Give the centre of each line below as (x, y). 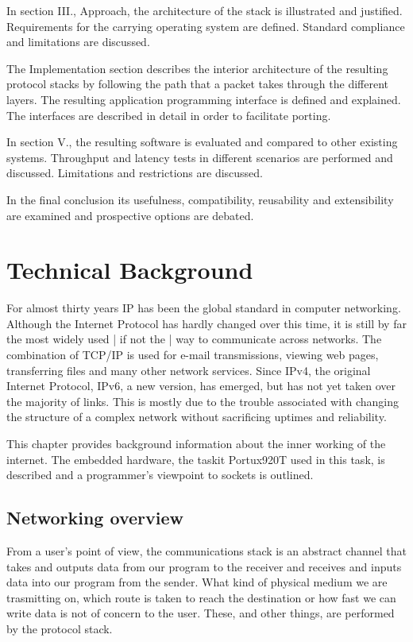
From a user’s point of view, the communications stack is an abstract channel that (206, 550)
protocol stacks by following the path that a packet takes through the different (198, 84)
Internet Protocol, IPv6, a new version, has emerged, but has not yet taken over (201, 386)
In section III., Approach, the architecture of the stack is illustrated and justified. (205, 10)
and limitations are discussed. (78, 42)
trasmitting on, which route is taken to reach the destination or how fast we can (201, 597)
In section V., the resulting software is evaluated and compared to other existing (202, 142)
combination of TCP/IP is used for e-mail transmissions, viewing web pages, (193, 355)
